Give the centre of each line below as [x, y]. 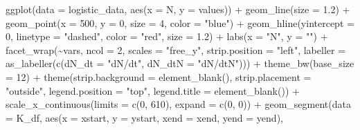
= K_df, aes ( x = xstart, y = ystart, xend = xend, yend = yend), [144, 117]
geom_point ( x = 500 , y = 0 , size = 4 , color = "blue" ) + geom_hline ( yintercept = [180, 22]
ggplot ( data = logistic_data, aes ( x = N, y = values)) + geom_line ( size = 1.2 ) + [178, 9]
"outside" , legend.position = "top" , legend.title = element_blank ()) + [153, 90]
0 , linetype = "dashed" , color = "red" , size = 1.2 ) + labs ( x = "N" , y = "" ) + [167, 36]
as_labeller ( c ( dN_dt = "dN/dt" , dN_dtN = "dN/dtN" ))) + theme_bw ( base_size [180, 63]
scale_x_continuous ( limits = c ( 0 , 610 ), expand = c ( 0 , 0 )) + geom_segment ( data [178, 104]
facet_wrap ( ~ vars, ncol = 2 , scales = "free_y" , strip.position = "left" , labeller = [176, 49]
